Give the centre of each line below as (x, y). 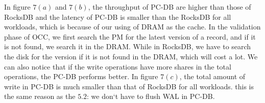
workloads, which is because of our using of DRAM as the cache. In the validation (132, 27)
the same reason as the (40, 96)
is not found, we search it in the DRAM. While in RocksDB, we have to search (128, 46)
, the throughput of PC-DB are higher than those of (170, 7)
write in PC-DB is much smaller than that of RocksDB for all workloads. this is (129, 86)
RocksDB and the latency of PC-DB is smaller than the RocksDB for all (118, 16)
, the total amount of (212, 76)
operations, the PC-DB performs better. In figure (81, 76)
